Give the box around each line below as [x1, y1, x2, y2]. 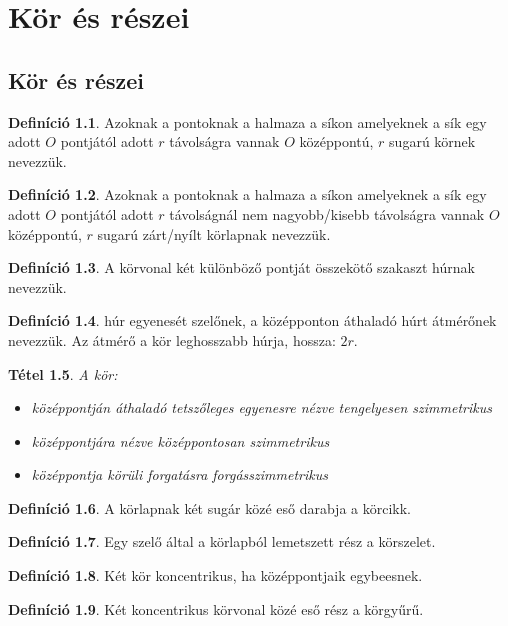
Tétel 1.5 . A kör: [8, 363, 118, 384]
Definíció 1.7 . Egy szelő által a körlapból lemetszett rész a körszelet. [8, 531, 436, 552]
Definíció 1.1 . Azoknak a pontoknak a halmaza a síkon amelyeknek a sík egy [8, 111, 487, 132]
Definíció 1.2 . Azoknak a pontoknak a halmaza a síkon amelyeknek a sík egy [8, 184, 487, 205]
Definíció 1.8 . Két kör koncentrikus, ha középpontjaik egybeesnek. [8, 565, 423, 586]
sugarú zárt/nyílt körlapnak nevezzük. [97, 223, 331, 244]
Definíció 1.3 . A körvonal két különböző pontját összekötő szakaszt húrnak [8, 257, 475, 278]
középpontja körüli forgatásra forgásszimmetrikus [31, 464, 328, 485]
